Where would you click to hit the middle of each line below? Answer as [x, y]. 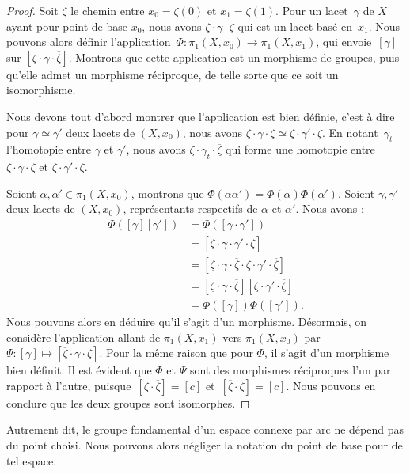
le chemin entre [108, 10]
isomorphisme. [41, 90]
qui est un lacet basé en [295, 26]
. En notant [350, 132]
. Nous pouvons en [331, 385]
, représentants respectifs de [190, 209]
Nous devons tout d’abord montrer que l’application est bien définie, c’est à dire [201, 116]
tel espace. [32, 460]
